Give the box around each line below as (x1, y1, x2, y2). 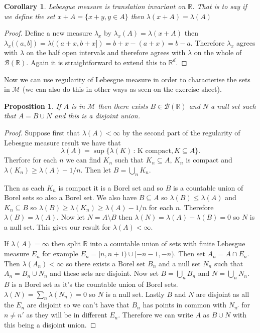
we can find (66, 154, 101, 165)
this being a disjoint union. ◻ (4, 319, 96, 329)
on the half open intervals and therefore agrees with (26, 47, 186, 58)
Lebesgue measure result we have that (4, 137, 121, 147)
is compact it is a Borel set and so (58, 182, 163, 193)
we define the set (4, 11, 55, 21)
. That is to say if (192, 1, 247, 11)
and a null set (158, 258, 201, 268)
